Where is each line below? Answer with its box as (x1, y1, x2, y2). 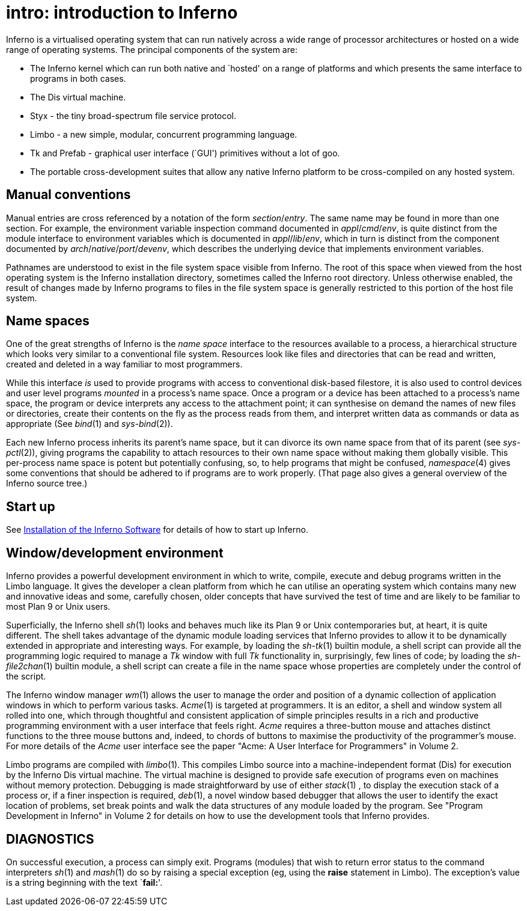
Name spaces (6, 313, 90, 329)
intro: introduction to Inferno (6, 2, 238, 23)
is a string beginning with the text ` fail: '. (6, 877, 163, 888)
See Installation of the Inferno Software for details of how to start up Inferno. (6, 524, 308, 535)
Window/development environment (6, 545, 224, 560)
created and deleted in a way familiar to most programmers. (6, 359, 243, 370)
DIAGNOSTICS (6, 831, 94, 847)
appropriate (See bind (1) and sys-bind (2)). (6, 419, 173, 429)
